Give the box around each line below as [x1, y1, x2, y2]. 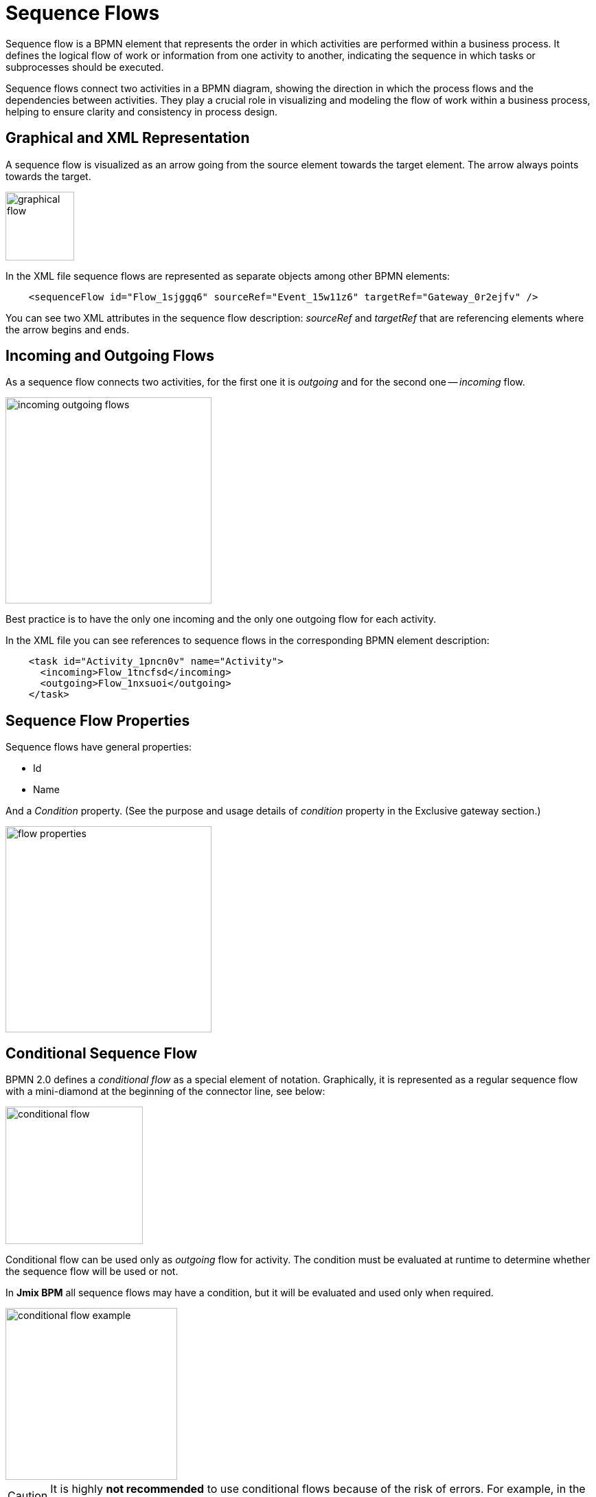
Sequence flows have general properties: [5, 741, 192, 753]
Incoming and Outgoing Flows [5, 347, 214, 365]
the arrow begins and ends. [5, 323, 130, 335]
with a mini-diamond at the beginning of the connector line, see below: [5, 1085, 325, 1098]
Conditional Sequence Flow [5, 1044, 198, 1062]
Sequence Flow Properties [5, 711, 190, 729]
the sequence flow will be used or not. [5, 1265, 179, 1278]
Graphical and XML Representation [5, 129, 250, 147]
